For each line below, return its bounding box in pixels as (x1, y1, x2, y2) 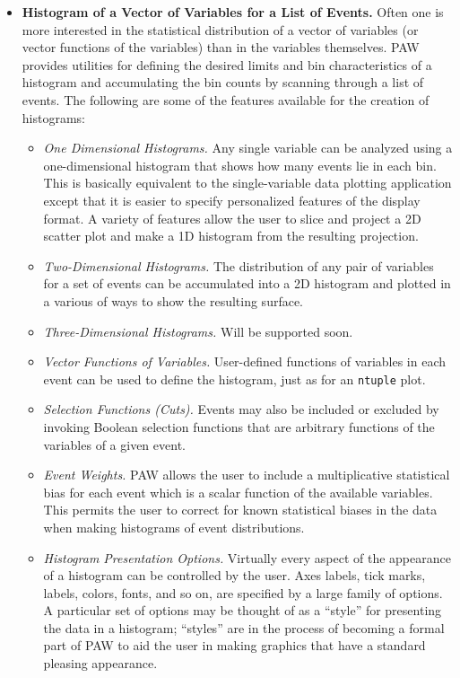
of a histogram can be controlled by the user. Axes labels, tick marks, (43, 566, 426, 585)
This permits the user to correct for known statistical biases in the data (43, 500, 438, 519)
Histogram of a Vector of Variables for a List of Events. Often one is (22, 3, 444, 21)
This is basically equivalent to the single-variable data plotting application (43, 173, 452, 192)
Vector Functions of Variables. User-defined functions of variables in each (43, 352, 447, 371)
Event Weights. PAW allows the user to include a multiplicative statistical (43, 465, 450, 484)
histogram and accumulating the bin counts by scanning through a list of (22, 73, 424, 92)
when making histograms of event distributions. (43, 517, 305, 536)
